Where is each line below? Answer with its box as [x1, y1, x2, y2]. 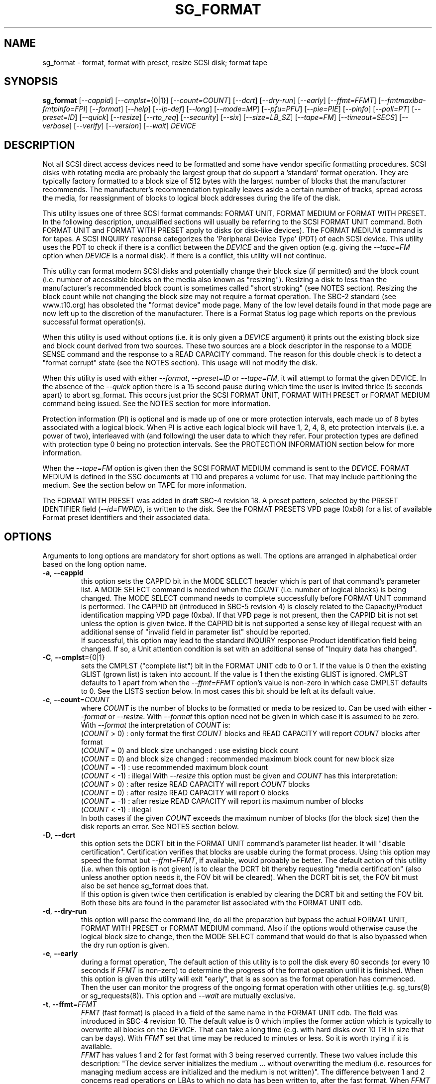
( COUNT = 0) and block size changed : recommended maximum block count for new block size [81, 755, 395, 763]
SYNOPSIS [4, 75, 58, 88]
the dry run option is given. [81, 941, 169, 950]
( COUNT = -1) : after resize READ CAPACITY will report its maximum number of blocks [81, 797, 364, 806]
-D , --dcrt [42, 831, 76, 840]
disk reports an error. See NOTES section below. [81, 822, 239, 831]
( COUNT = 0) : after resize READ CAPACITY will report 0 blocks [81, 788, 289, 797]
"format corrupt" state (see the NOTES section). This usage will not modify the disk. [42, 358, 318, 367]
